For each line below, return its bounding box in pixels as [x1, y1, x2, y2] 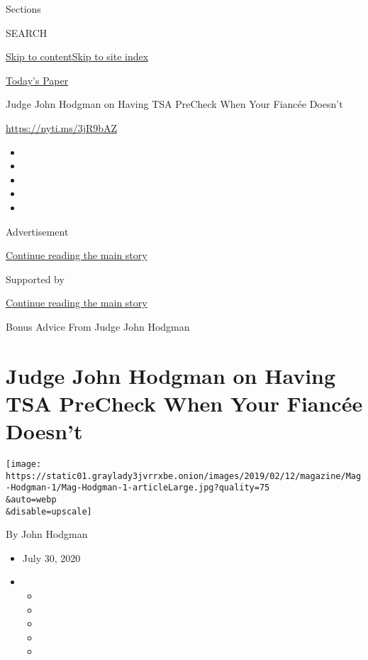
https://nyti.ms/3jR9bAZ [6, 120, 118, 135]
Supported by [6, 271, 65, 286]
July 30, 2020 [22, 550, 81, 565]
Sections [6, 1, 41, 16]
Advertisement [6, 224, 69, 238]
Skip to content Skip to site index [6, 49, 149, 64]
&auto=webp [6, 494, 57, 505]
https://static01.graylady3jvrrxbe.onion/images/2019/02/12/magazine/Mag [6, 471, 362, 481]
